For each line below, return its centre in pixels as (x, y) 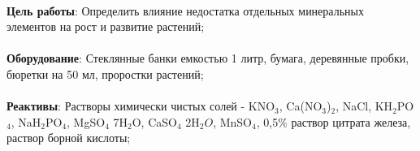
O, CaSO (154, 121)
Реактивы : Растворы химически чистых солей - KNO (141, 106)
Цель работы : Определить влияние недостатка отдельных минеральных (185, 10)
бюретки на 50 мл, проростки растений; (105, 73)
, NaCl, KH (364, 106)
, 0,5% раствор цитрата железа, (333, 121)
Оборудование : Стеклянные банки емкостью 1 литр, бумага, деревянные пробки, (208, 58)
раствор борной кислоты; (69, 138)
